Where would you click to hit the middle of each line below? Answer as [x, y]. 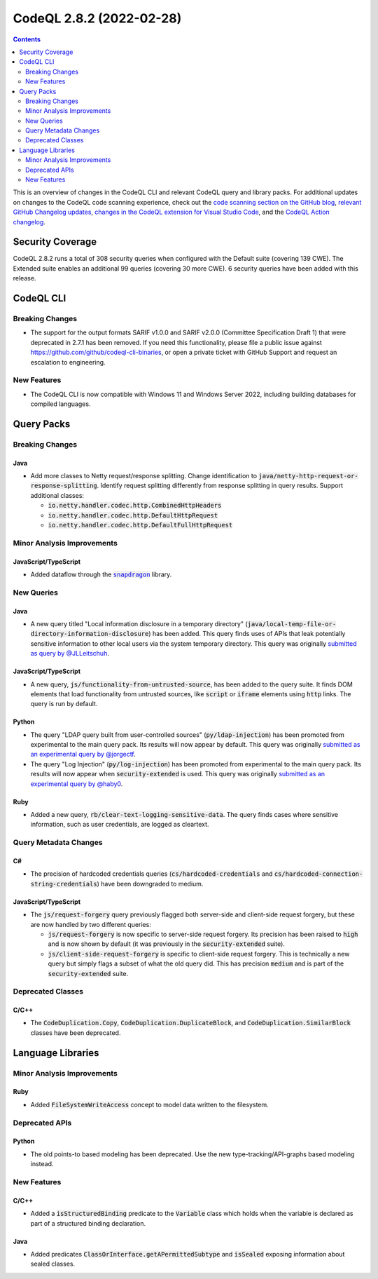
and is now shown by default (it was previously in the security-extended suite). [166, 944]
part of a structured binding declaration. [88, 1223]
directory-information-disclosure [90, 634]
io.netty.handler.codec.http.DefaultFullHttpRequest [140, 525]
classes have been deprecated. [76, 1033]
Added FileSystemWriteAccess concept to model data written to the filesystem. [149, 1104]
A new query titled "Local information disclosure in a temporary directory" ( [139, 623]
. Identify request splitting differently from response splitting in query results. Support [220, 486]
